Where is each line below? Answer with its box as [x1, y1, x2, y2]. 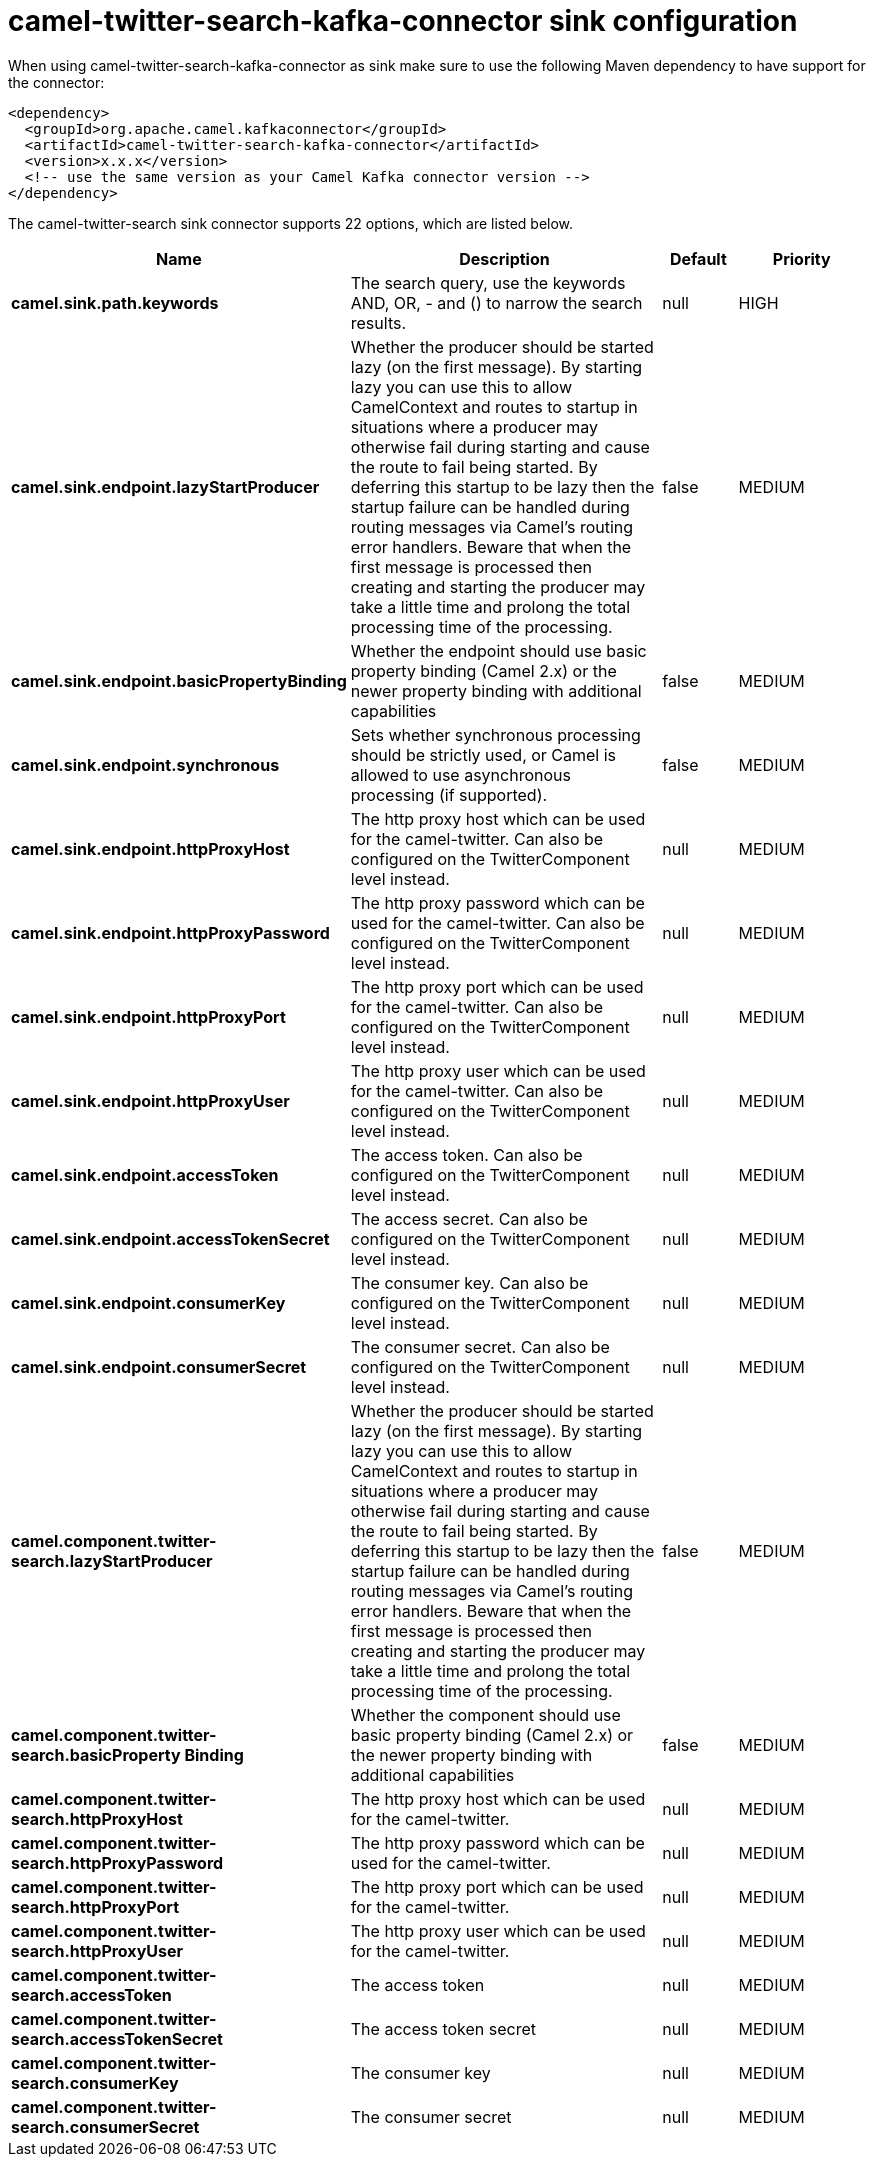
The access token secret [350, 2018, 536, 2039]
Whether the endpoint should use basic [350, 640, 647, 661]
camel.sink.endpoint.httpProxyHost [11, 838, 290, 859]
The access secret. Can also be [350, 1208, 588, 1229]
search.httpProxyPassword [11, 1852, 224, 1873]
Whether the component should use [350, 1704, 621, 1725]
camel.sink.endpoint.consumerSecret [11, 1356, 307, 1377]
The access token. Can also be [350, 1144, 583, 1165]
